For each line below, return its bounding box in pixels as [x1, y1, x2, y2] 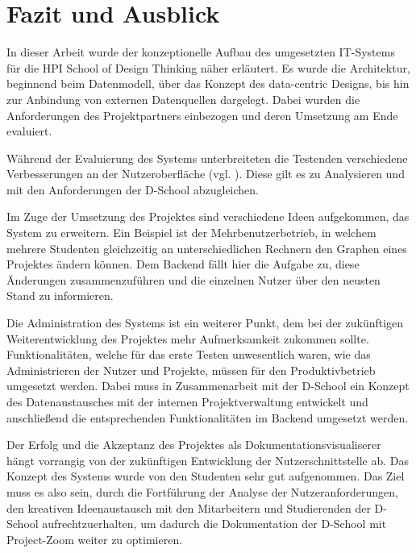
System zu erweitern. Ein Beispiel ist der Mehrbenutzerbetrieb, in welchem [6, 224, 376, 241]
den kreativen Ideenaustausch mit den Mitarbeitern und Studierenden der [6, 499, 371, 516]
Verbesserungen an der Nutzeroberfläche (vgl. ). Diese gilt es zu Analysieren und [6, 165, 405, 182]
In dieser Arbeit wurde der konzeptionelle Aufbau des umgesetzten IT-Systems [6, 44, 395, 60]
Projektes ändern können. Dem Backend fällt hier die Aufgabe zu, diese [6, 256, 360, 272]
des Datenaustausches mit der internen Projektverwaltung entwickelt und [6, 393, 368, 410]
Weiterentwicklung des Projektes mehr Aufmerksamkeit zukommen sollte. [6, 330, 369, 347]
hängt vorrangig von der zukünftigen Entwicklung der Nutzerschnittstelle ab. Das [6, 451, 410, 468]
